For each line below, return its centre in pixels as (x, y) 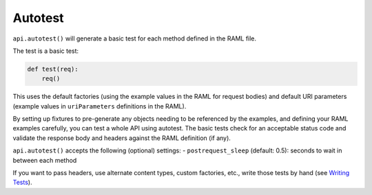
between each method (45, 160)
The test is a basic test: (46, 51)
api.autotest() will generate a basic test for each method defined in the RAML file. (135, 38)
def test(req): (53, 69)
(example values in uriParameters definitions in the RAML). (100, 106)
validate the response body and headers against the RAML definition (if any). (122, 138)
